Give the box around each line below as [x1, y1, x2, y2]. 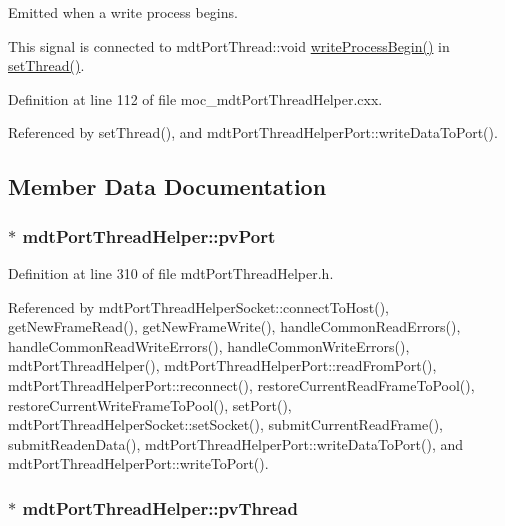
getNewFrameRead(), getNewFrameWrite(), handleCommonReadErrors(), [8, 316, 461, 337]
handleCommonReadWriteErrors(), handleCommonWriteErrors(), [8, 335, 410, 356]
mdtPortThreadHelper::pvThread [22, 495, 298, 520]
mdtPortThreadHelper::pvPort [22, 223, 276, 248]
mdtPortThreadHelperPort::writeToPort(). [8, 453, 269, 474]
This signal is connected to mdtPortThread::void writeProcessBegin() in [8, 35, 450, 56]
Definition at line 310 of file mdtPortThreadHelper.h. [8, 262, 334, 283]
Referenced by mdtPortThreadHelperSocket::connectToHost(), [8, 296, 389, 317]
